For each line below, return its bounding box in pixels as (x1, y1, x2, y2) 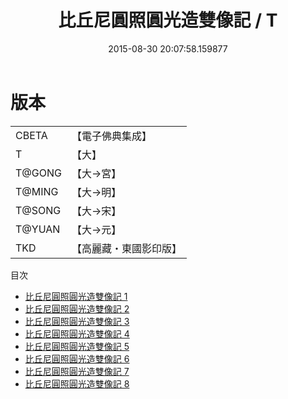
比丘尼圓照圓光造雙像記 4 (24, 327, 130, 340)
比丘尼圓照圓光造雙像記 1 (24, 290, 128, 302)
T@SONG (15, 203, 62, 217)
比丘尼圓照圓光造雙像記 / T (58, 9, 278, 32)
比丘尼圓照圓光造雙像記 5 (24, 340, 130, 352)
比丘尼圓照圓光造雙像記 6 (24, 352, 130, 365)
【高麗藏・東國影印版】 (71, 241, 182, 255)
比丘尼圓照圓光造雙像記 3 (24, 315, 130, 327)
